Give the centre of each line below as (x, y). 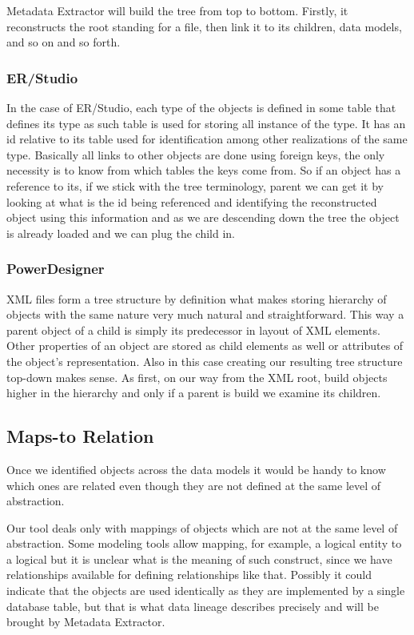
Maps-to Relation (80, 436)
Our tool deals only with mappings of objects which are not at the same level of (202, 527)
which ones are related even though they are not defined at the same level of (194, 485)
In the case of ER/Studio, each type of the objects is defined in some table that (201, 107)
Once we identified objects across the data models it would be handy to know (196, 469)
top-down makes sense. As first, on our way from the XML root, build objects (197, 377)
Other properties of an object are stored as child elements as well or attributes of (205, 346)
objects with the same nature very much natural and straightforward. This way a (205, 314)
